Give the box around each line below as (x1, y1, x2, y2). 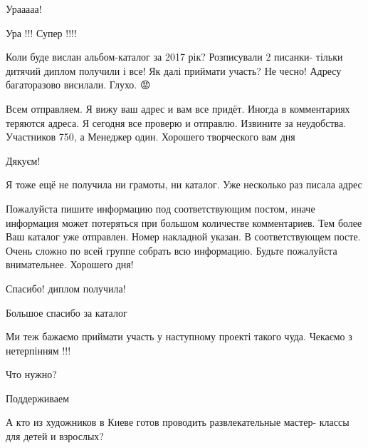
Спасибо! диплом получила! (6, 280, 126, 295)
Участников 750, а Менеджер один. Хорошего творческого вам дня (6, 129, 295, 144)
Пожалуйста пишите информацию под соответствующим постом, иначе (6, 200, 315, 215)
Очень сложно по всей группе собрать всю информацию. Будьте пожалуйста (6, 243, 337, 258)
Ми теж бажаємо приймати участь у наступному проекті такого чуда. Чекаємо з (6, 329, 352, 344)
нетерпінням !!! (6, 342, 71, 357)
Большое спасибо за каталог (6, 305, 127, 320)
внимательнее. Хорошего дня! (6, 257, 134, 272)
